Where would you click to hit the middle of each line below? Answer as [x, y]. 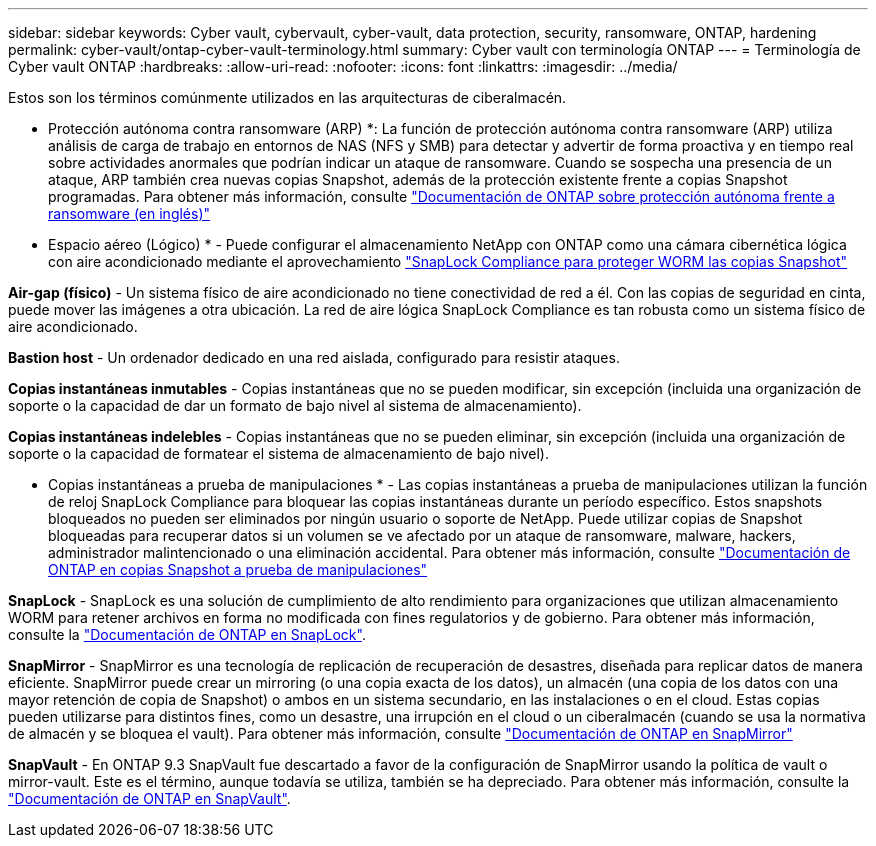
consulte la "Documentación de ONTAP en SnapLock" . [187, 634]
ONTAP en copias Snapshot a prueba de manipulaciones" [238, 569]
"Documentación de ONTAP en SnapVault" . [149, 798]
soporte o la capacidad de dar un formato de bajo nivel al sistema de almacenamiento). [295, 405]
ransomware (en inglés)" [129, 213]
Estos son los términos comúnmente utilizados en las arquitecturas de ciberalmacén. [287, 97]
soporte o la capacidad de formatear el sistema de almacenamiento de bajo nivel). [278, 453]
